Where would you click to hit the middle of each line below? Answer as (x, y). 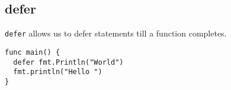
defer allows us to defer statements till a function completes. (116, 33)
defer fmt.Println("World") (68, 62)
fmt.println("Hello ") (58, 72)
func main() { (33, 52)
